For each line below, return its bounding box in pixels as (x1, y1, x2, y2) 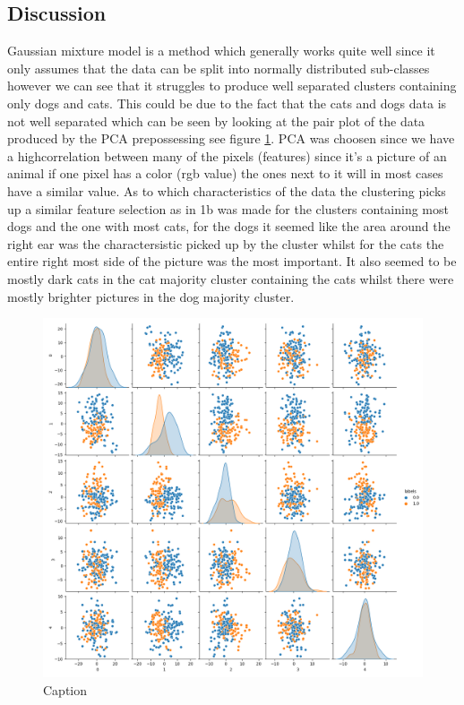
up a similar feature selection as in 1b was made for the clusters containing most (7, 199, 449, 218)
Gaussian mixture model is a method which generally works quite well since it (7, 41, 435, 60)
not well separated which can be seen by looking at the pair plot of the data (7, 111, 425, 130)
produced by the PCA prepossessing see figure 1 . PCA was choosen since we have (7, 129, 455, 148)
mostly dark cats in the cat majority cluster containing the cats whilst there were (7, 269, 454, 288)
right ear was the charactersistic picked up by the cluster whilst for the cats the (7, 234, 444, 253)
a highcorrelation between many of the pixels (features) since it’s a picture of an (7, 146, 447, 165)
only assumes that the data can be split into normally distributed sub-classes (7, 58, 430, 77)
